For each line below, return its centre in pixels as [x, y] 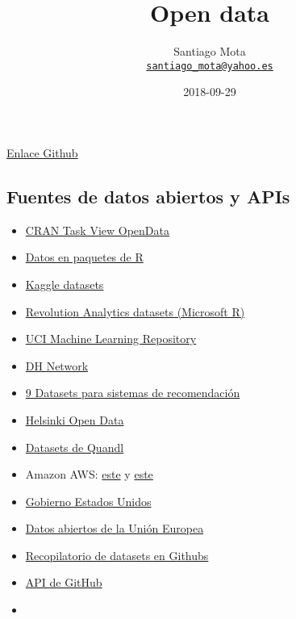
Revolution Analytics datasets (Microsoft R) [135, 311]
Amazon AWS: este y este [89, 474]
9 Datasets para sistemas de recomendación [133, 393]
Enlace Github [42, 152]
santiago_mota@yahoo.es [210, 66]
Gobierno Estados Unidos [88, 501]
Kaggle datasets [65, 284]
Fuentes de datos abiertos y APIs [148, 196]
